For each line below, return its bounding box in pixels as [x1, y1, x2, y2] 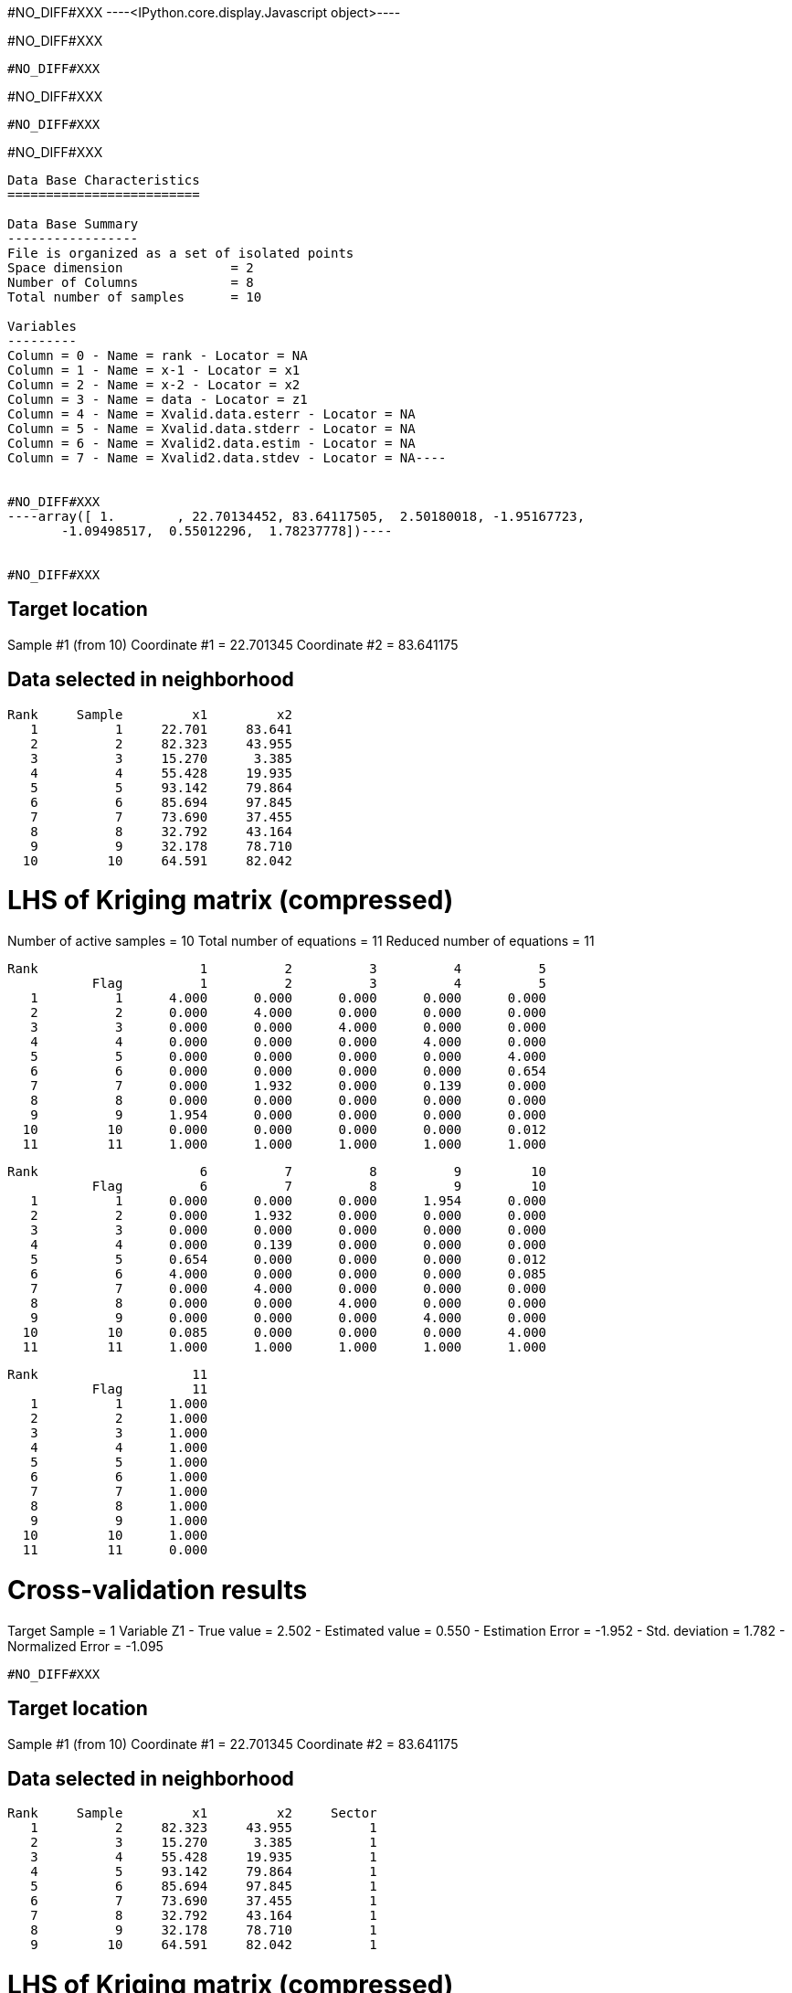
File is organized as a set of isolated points [7, 246, 354, 260]
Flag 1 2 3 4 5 [91, 976, 547, 991]
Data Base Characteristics [7, 173, 200, 187]
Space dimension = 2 [7, 260, 254, 275]
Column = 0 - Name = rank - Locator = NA [7, 348, 308, 363]
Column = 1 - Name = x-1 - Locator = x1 [7, 363, 301, 377]
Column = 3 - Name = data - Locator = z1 [7, 392, 308, 407]
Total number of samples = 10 [7, 290, 262, 304]
